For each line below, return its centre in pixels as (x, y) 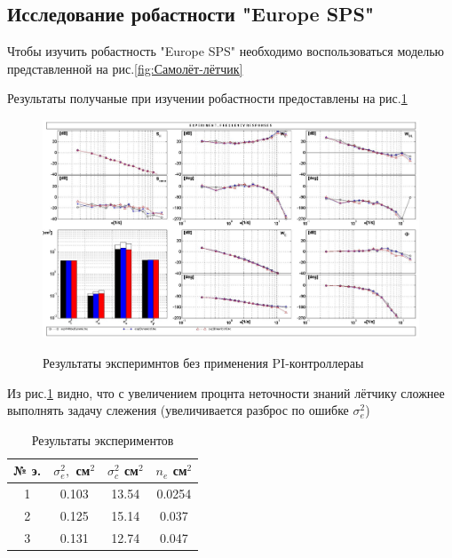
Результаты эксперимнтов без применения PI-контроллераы (203, 362)
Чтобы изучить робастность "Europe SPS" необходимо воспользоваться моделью (226, 51)
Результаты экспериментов (103, 439)
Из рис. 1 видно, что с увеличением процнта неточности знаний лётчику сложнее (226, 392)
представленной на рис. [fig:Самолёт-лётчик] (125, 68)
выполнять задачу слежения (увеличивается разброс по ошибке (178, 410)
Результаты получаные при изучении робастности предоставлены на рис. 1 (207, 98)
